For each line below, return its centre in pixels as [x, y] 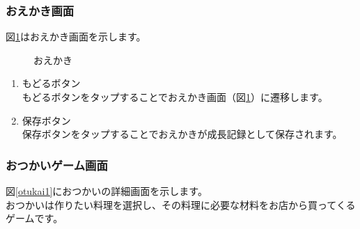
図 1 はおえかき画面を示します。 [76, 37]
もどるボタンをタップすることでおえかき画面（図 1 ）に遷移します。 [175, 97]
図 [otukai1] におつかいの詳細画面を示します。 [107, 191]
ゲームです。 [34, 218]
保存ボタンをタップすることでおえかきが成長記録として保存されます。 [182, 134]
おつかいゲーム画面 [57, 165]
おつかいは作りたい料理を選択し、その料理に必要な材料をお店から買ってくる [181, 204]
